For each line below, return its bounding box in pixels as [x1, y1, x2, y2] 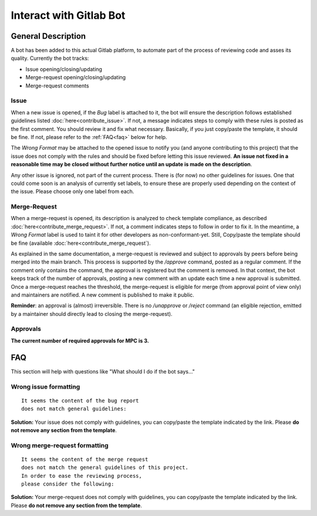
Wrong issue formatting [11, 382, 80, 390]
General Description [11, 31, 86, 41]
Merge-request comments [25, 82, 89, 89]
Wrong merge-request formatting [11, 441, 109, 449]
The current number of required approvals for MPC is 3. [11, 337, 149, 344]
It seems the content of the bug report [21, 397, 139, 404]
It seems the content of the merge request [21, 456, 149, 463]
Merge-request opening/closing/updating [25, 74, 126, 81]
